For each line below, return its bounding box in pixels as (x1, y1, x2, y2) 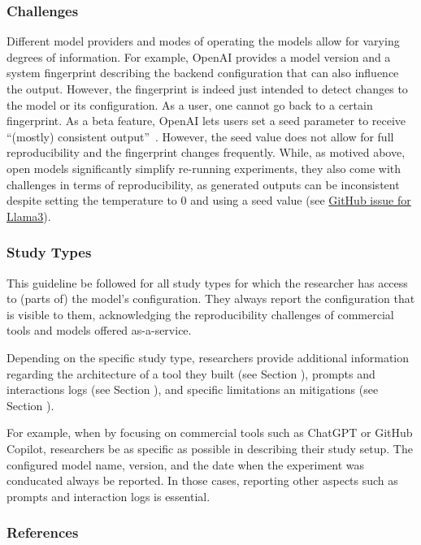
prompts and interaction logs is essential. (7, 487, 210, 504)
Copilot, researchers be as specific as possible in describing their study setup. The (7, 439, 413, 456)
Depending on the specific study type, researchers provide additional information (7, 348, 410, 365)
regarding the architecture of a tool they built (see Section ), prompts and (7, 365, 375, 382)
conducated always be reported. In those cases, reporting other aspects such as (7, 472, 398, 489)
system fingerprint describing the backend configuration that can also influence (7, 64, 399, 81)
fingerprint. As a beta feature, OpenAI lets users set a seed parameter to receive (7, 112, 406, 129)
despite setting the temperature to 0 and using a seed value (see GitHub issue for (7, 192, 411, 209)
